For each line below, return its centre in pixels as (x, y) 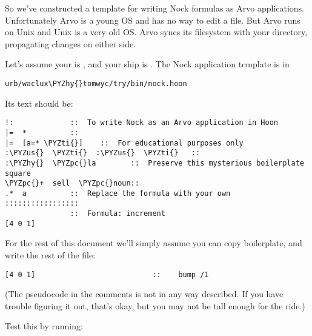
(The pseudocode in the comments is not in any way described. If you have (144, 294)
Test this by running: (44, 326)
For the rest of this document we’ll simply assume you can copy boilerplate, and (154, 243)
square (18, 173)
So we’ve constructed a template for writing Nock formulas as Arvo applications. (154, 8)
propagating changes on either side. (71, 43)
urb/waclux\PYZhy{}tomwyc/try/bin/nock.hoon (96, 83)
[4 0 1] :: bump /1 (107, 274)
